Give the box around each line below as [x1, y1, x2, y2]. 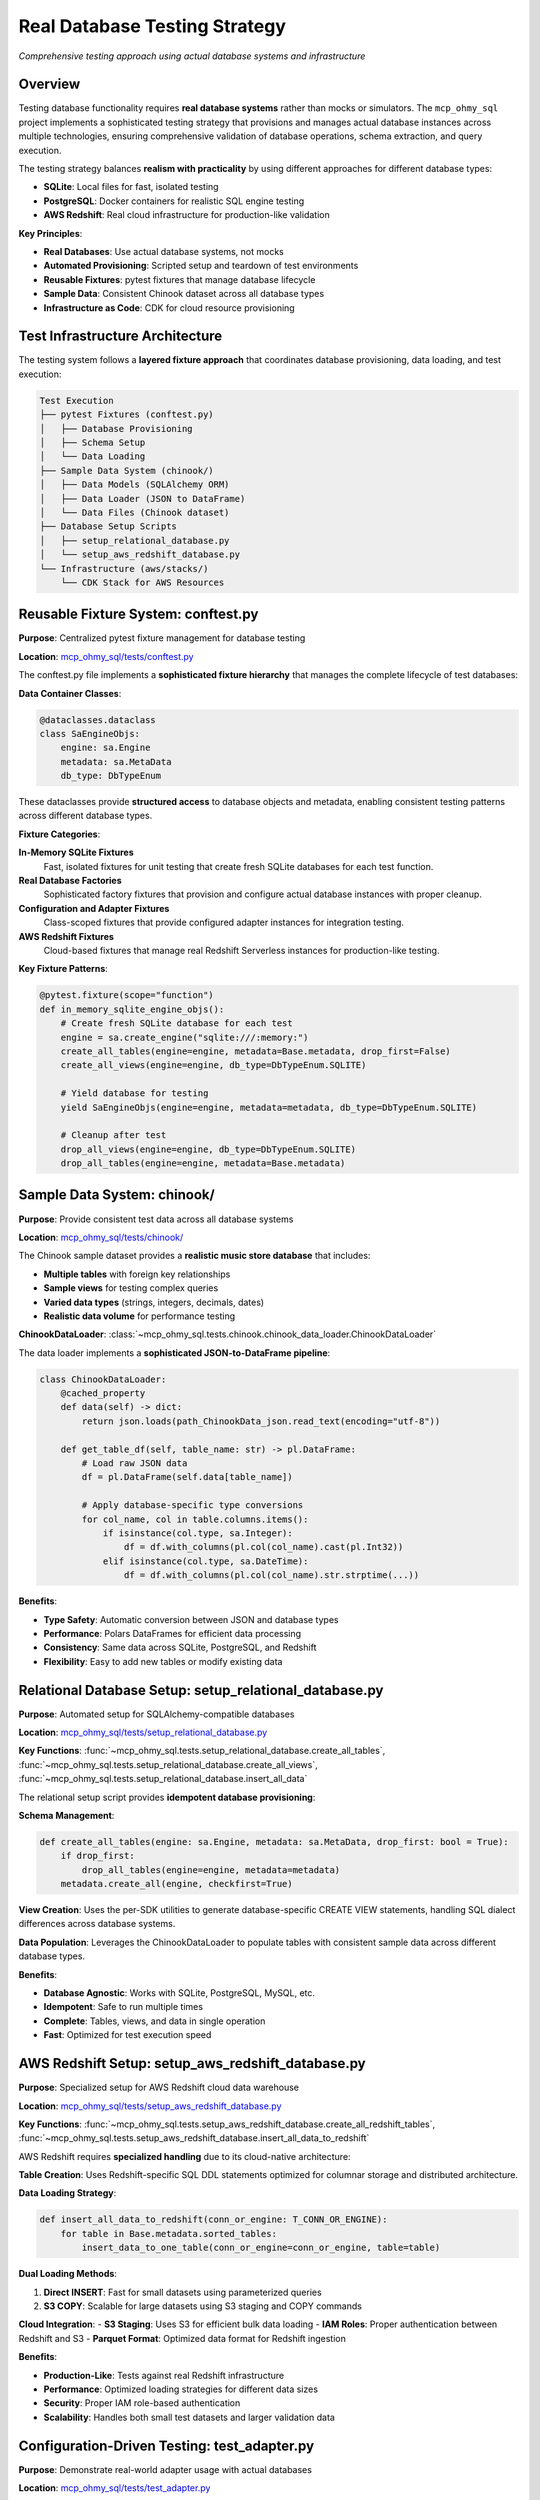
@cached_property [60, 1388, 146, 1399]
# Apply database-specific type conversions [81, 1500, 304, 1511]
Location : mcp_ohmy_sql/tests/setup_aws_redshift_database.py [18, 2100, 282, 2112]
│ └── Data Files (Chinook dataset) [39, 506, 230, 518]
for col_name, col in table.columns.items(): [81, 1513, 309, 1525]
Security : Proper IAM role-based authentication [43, 2397, 241, 2409]
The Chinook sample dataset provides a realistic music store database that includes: [18, 1250, 371, 1262]
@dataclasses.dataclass [39, 714, 157, 725]
